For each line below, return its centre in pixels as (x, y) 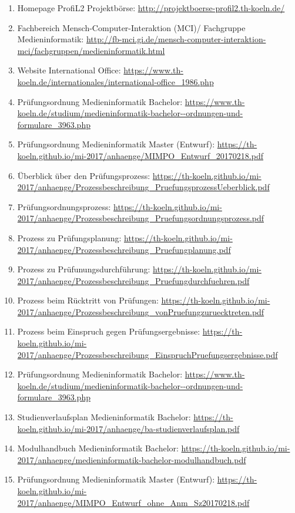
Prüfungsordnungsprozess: (64, 206)
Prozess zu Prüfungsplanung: (69, 237)
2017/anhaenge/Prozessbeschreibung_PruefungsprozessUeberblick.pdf (143, 187)
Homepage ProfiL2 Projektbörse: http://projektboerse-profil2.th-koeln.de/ (151, 8)
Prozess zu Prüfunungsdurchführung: (84, 269)
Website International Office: (69, 70)
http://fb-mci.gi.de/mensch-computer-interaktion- (176, 39)
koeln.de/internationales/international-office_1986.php (115, 81)
